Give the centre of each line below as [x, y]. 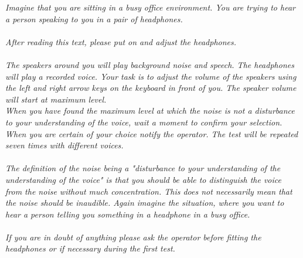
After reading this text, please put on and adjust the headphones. [121, 41]
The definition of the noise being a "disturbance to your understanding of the [143, 168]
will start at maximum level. [56, 99]
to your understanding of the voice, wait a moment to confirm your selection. [144, 122]
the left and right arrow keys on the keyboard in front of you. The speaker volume [151, 88]
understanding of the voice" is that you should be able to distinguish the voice [143, 179]
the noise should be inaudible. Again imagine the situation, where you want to [145, 203]
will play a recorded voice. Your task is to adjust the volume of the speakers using [151, 76]
